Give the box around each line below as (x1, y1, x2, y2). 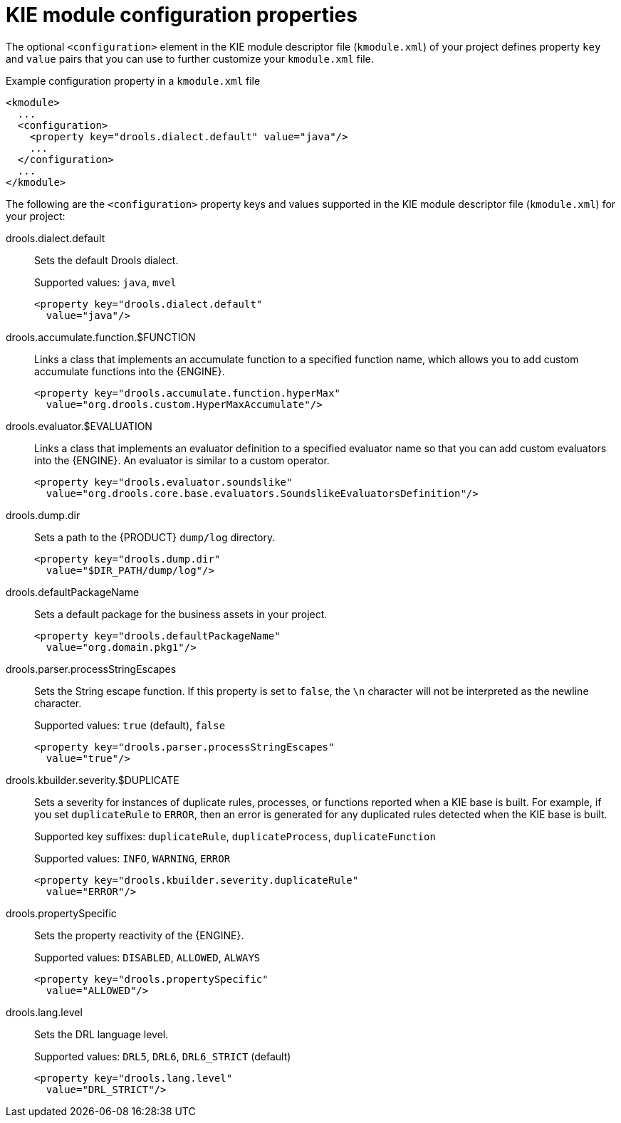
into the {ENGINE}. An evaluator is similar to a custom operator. (34, 454, 330, 466)
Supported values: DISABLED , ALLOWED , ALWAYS (34, 951, 261, 963)
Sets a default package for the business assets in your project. (34, 607, 328, 620)
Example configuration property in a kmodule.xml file (6, 74, 261, 87)
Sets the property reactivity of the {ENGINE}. (34, 929, 244, 941)
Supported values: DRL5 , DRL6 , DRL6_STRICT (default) (34, 1050, 291, 1062)
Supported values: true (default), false (34, 719, 226, 731)
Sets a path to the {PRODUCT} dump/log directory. (34, 531, 276, 543)
